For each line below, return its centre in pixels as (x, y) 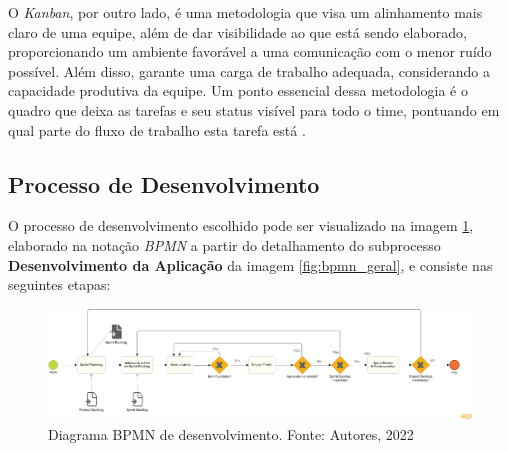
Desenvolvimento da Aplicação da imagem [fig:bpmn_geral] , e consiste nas (250, 264)
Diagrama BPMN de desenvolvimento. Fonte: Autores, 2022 (231, 433)
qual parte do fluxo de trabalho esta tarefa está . (157, 129)
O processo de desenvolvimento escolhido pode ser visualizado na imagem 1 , (241, 225)
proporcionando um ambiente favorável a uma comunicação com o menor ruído (250, 51)
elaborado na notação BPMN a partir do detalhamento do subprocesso (224, 244)
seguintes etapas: (59, 284)
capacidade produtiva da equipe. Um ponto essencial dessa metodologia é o (238, 90)
